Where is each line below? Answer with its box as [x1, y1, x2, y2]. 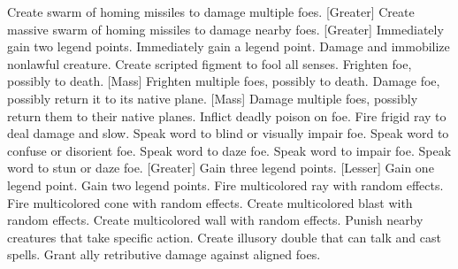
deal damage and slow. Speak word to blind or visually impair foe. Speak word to [7, 124, 449, 142]
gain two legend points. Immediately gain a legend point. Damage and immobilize [7, 37, 450, 56]
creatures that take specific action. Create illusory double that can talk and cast [7, 227, 441, 246]
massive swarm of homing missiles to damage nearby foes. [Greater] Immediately [7, 19, 444, 38]
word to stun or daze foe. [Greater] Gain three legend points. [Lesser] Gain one [7, 158, 434, 177]
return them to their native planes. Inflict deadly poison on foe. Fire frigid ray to [7, 106, 447, 125]
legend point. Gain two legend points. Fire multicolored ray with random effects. [7, 175, 444, 194]
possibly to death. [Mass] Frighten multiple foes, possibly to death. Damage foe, [7, 72, 440, 90]
